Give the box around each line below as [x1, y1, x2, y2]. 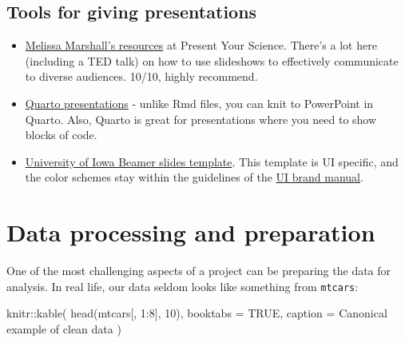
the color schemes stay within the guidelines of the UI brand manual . [25, 169, 363, 185]
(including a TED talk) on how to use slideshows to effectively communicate [25, 52, 399, 69]
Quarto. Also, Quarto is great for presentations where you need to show [25, 110, 377, 127]
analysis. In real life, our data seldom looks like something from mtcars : [6, 277, 359, 294]
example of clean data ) [6, 320, 121, 337]
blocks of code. [25, 126, 97, 143]
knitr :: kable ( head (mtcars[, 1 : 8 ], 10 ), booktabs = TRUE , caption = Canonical [6, 305, 387, 321]
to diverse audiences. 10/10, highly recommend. [25, 68, 258, 85]
